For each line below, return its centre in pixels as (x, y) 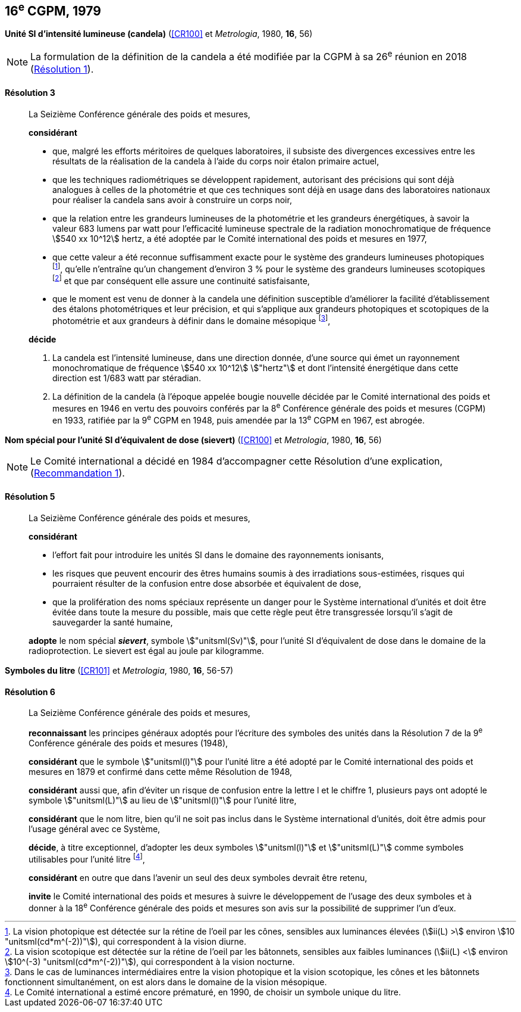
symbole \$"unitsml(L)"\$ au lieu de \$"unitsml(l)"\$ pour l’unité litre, (163, 801)
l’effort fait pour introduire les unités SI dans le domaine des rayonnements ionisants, (218, 555)
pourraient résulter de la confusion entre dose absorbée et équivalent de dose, (207, 583)
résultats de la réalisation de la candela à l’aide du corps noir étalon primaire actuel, (216, 161)
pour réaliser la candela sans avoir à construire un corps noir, (172, 200)
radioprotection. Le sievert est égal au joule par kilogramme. (146, 650)
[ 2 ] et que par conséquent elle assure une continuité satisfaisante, (181, 280)
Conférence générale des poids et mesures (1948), (128, 743)
